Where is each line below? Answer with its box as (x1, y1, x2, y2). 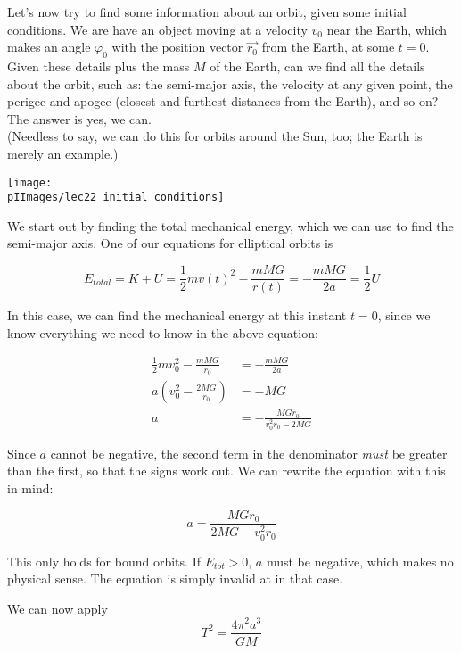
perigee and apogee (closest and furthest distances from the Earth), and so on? (7, 92, 439, 111)
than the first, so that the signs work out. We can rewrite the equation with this (7, 461, 446, 480)
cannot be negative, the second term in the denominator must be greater (50, 443, 448, 462)
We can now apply (7, 599, 108, 617)
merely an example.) (7, 144, 119, 162)
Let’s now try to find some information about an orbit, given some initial (7, 3, 407, 21)
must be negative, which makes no (266, 551, 454, 570)
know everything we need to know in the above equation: (7, 323, 318, 342)
